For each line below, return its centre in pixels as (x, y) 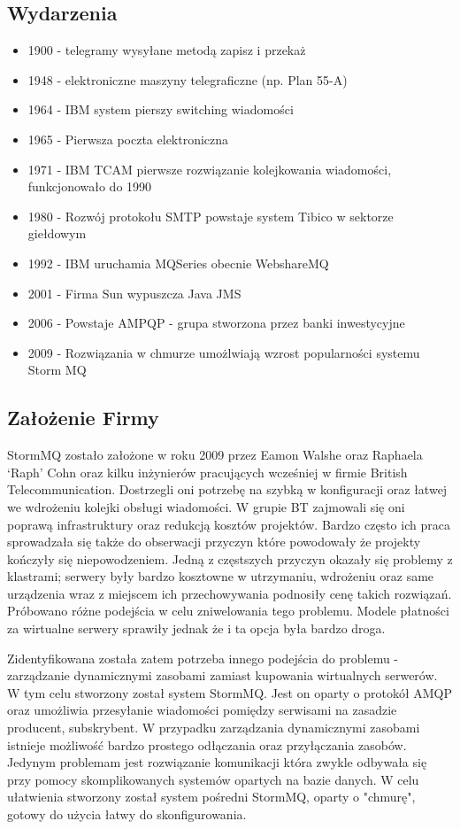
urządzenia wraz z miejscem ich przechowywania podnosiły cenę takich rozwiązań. (230, 593)
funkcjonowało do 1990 (90, 186)
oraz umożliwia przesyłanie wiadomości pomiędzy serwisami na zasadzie (202, 710)
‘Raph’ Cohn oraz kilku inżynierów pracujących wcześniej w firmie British (207, 472)
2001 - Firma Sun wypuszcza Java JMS (134, 293)
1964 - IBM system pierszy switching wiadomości (161, 109)
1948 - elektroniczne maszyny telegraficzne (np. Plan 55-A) (188, 79)
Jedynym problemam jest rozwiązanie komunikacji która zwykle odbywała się (217, 762)
